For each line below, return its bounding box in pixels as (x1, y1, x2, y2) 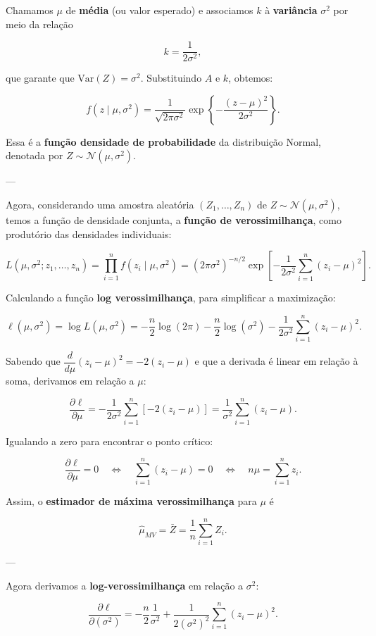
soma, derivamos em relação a (6, 373, 134, 387)
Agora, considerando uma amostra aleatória (6, 197, 194, 212)
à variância (265, 3, 318, 17)
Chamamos (6, 3, 54, 17)
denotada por (6, 148, 63, 163)
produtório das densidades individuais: (6, 226, 172, 241)
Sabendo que (6, 354, 61, 368)
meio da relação (6, 16, 73, 31)
